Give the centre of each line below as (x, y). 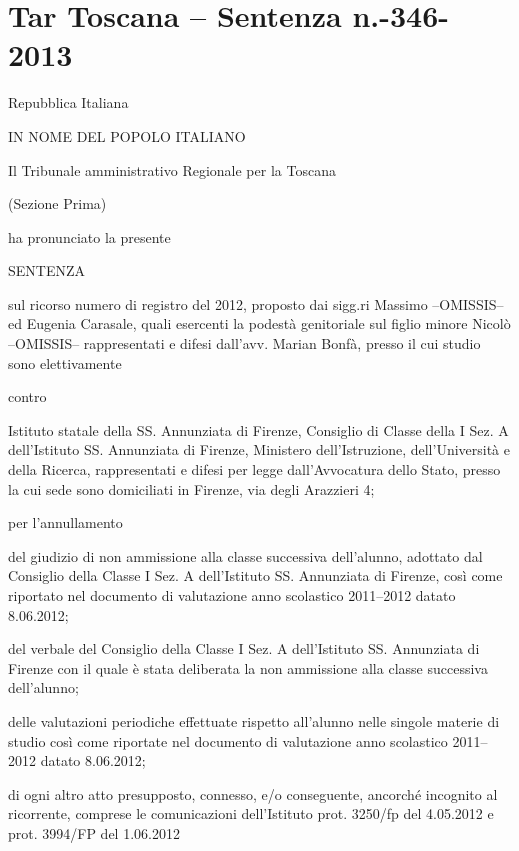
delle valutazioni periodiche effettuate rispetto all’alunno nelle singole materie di (254, 720)
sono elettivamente (65, 362)
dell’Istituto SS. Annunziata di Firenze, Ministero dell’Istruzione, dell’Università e (259, 449)
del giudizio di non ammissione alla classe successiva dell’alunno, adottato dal (245, 555)
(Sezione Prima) (57, 203)
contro (27, 396)
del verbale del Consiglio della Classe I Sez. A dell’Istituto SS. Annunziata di (244, 648)
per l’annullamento (65, 522)
